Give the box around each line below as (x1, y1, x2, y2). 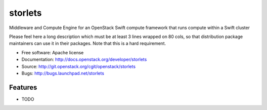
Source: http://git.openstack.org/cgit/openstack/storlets (21, 63, 136, 69)
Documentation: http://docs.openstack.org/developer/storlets (21, 57, 147, 63)
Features (9, 83, 37, 91)
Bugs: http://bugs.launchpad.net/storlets (21, 70, 104, 76)
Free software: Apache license (21, 49, 84, 55)
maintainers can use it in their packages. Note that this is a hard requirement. (9, 40, 166, 46)
